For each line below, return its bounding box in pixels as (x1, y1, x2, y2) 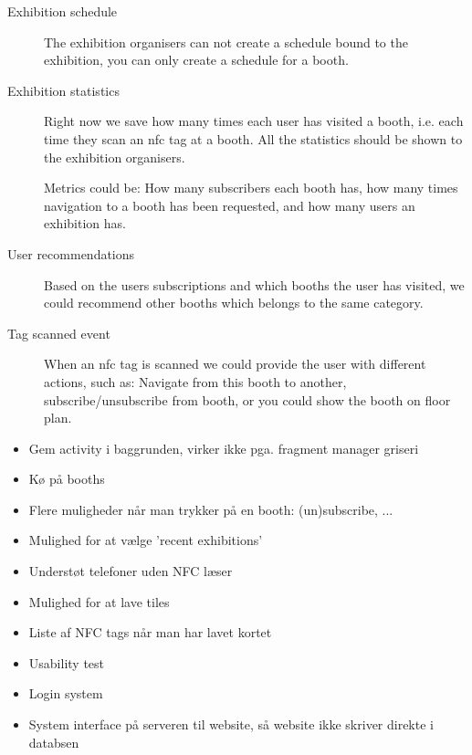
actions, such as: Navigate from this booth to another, (44, 372, 347, 391)
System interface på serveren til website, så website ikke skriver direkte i (28, 715, 434, 734)
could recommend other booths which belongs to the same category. (44, 293, 424, 312)
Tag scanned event (7, 323, 110, 342)
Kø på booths (28, 469, 105, 488)
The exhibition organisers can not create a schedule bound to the (44, 32, 408, 51)
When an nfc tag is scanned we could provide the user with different (44, 354, 426, 373)
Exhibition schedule (7, 2, 118, 20)
